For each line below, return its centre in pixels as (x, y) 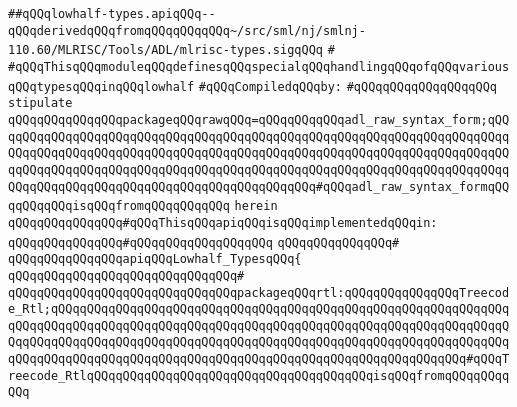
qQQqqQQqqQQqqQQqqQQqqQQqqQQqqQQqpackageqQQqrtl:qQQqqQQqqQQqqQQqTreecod (259, 292)
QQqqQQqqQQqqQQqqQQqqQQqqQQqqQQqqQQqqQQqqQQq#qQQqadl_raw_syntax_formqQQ (259, 186)
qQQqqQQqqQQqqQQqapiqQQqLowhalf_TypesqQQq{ (155, 259)
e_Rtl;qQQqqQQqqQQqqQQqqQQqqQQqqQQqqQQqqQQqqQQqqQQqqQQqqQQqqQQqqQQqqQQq (259, 309)
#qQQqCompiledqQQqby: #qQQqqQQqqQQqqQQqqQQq (348, 86)
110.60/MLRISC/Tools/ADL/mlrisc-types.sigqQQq (165, 50)
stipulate (40, 103)
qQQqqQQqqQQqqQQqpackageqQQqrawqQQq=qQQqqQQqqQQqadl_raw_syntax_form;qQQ (259, 119)
